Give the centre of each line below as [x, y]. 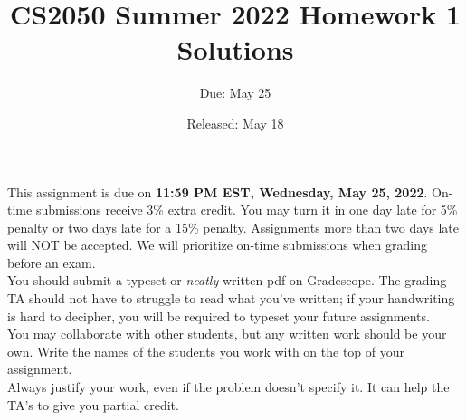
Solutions [235, 49]
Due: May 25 [235, 93]
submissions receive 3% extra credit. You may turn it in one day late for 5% [247, 210]
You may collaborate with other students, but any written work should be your [227, 334]
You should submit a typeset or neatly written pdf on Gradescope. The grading [227, 280]
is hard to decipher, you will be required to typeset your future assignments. [219, 315]
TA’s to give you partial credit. [93, 404]
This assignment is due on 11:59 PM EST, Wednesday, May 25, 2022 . [218, 191]
